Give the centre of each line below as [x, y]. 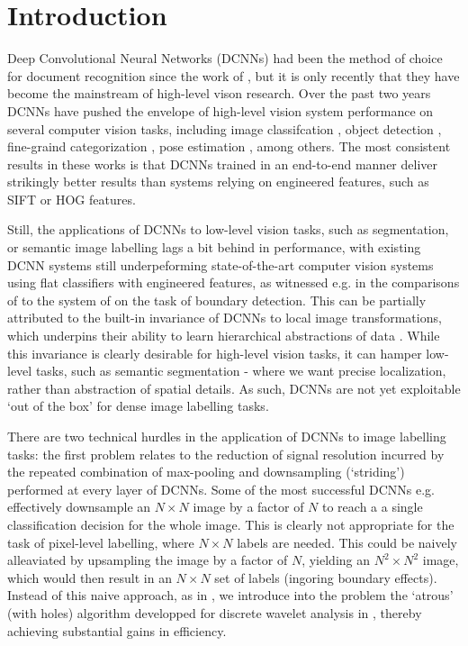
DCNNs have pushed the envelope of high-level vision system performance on [220, 110]
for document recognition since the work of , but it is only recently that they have [234, 75]
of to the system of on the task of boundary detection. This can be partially [217, 300]
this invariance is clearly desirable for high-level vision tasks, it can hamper [215, 353]
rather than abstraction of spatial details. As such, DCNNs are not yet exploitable [234, 388]
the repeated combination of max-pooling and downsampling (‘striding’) [206, 472]
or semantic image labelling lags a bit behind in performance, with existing [214, 247]
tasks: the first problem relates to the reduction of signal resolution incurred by [226, 454]
